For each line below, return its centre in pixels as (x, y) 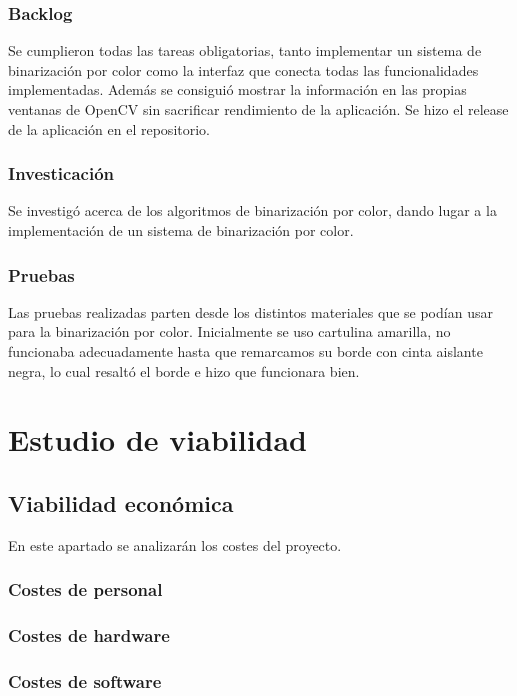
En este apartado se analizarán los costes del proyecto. (175, 544)
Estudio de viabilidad (158, 439)
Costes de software (85, 680)
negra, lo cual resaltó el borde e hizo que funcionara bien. (184, 370)
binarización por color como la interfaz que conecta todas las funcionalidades (243, 69)
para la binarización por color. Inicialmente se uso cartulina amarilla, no (229, 331)
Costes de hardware (89, 635)
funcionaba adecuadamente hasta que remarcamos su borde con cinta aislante (245, 351)
